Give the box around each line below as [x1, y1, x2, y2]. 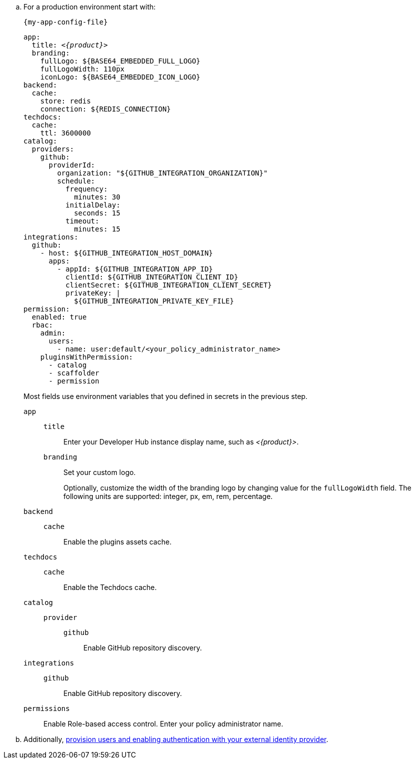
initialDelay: [65, 201, 120, 209]
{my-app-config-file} [23, 18, 108, 26]
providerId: [48, 161, 95, 169]
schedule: [57, 177, 95, 185]
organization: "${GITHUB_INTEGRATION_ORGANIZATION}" [57, 169, 268, 177]
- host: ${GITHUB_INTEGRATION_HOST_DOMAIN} [40, 249, 213, 257]
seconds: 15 [74, 209, 120, 217]
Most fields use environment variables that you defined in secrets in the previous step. [23, 392, 308, 400]
